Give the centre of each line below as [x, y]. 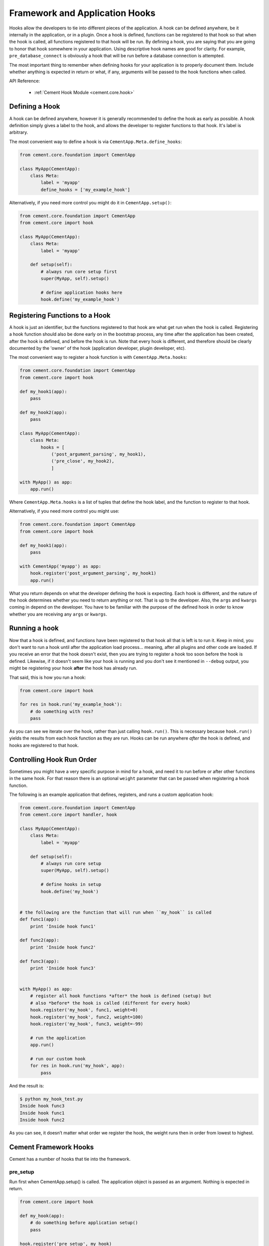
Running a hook [34, 628]
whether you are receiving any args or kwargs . [58, 614]
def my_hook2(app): [43, 412]
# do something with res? [62, 711]
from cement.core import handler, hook [68, 815]
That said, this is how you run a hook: [48, 677]
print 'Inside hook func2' [63, 947]
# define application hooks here [81, 292]
